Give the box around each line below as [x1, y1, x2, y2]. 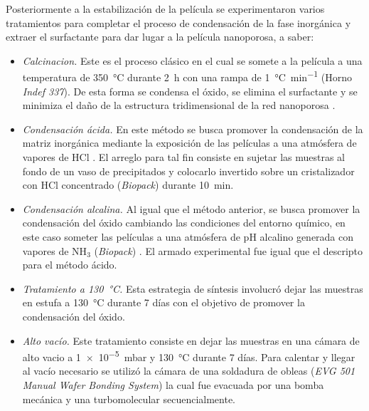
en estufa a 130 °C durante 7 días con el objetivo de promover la [22, 295, 305, 310]
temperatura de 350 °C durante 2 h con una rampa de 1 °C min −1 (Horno [22, 68, 352, 85]
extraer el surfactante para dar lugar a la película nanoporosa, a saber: [6, 29, 314, 44]
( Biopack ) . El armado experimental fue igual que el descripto [94, 243, 363, 258]
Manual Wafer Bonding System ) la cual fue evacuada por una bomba [22, 377, 324, 392]
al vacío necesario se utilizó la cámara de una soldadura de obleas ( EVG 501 [22, 363, 355, 378]
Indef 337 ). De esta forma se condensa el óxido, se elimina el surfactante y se [22, 83, 358, 98]
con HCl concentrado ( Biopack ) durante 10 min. [22, 177, 234, 192]
